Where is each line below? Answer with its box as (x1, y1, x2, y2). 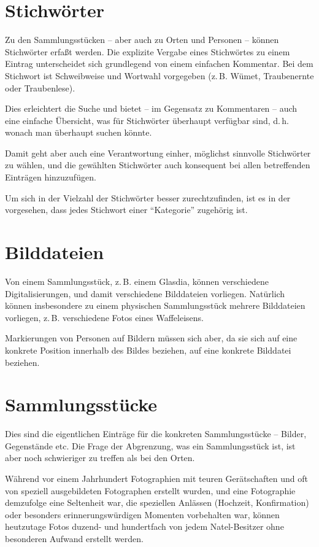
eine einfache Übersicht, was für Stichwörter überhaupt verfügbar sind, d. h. (5, 114, 289, 126)
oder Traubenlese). (5, 81, 75, 94)
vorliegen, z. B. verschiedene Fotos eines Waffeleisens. (5, 311, 204, 324)
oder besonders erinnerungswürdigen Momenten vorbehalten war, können (5, 508, 280, 521)
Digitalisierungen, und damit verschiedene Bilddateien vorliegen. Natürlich (5, 287, 285, 300)
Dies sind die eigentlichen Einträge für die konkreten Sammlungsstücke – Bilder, (5, 427, 307, 440)
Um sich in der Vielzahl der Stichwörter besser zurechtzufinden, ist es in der (5, 191, 291, 204)
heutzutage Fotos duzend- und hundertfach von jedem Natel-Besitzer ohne (5, 520, 284, 533)
